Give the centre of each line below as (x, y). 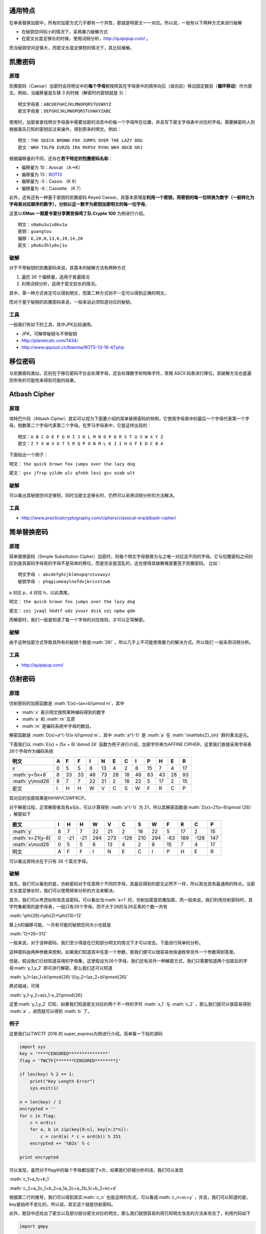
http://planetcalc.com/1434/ (50, 340)
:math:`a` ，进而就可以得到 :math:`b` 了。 (50, 1011)
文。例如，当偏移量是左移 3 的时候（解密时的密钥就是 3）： (69, 93)
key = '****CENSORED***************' (65, 1054)
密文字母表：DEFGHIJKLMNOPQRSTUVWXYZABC (65, 111)
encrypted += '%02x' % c (60, 1143)
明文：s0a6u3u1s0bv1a (43, 225)
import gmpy (34, 1226)
